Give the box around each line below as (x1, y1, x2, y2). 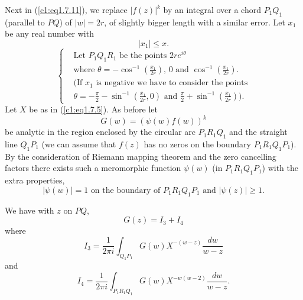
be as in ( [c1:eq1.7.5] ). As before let (29, 103, 158, 115)
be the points (119, 51, 167, 60)
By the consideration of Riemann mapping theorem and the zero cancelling (5, 150, 276, 162)
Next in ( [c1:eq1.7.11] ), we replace (5, 4, 128, 15)
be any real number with (5, 27, 94, 40)
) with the (262, 162, 299, 174)
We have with (5, 204, 54, 216)
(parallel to (5, 15, 45, 28)
